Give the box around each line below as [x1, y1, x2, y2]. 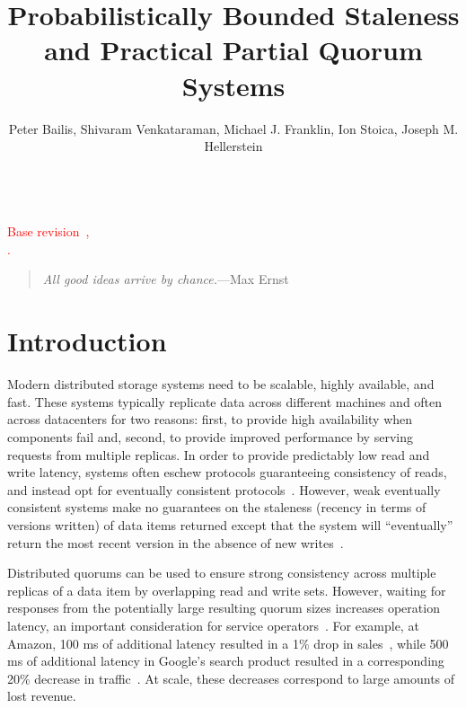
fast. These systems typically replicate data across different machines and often [7, 392, 443, 411]
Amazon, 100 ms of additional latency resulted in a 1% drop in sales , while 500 [7, 633, 449, 652]
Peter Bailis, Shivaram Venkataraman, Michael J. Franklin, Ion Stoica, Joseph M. [8, 119, 459, 137]
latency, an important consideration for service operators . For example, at [7, 615, 419, 634]
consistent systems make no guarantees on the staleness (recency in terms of [7, 498, 426, 517]
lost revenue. [7, 686, 76, 705]
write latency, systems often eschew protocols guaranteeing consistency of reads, [7, 463, 447, 482]
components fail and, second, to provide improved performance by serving [7, 427, 413, 446]
